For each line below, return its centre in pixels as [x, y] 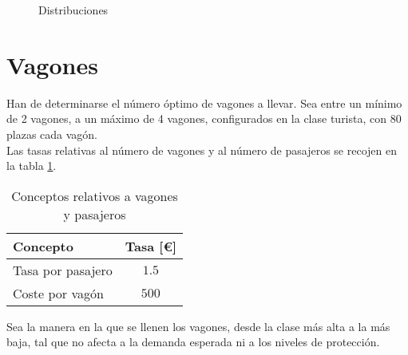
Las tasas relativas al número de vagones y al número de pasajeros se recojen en [202, 150]
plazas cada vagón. [52, 134]
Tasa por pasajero [63, 270]
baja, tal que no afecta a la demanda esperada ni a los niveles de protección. [193, 342]
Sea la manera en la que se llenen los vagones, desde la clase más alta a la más [198, 326]
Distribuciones [73, 10]
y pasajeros [95, 214]
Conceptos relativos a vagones [95, 195]
